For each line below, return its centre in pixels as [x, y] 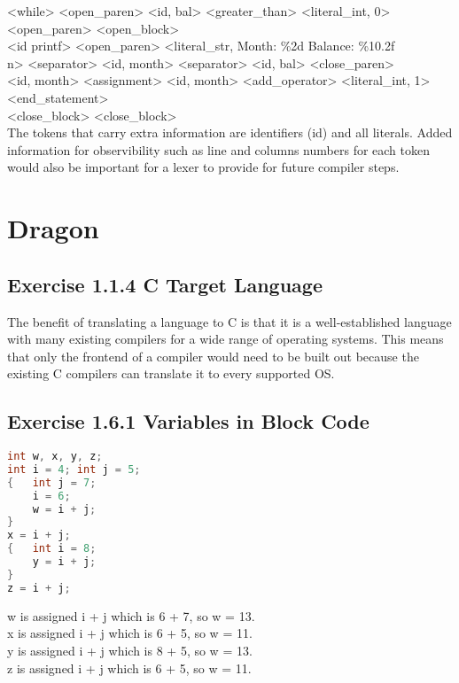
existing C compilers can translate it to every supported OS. [171, 373]
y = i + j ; [64, 562]
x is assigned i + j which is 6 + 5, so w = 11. [130, 633]
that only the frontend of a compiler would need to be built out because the [213, 356]
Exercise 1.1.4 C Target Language [165, 284]
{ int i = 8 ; [52, 549]
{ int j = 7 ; [52, 482]
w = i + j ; [64, 509]
